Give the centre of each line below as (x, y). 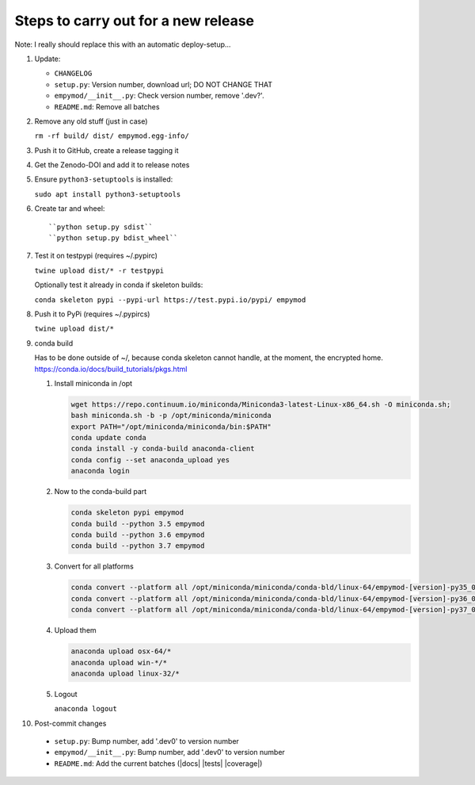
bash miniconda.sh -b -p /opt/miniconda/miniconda (171, 415)
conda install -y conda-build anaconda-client (163, 449)
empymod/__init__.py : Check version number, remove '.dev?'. (159, 96)
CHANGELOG (73, 74)
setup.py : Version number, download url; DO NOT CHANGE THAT (163, 84)
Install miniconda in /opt (93, 383)
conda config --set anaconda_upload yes (150, 460)
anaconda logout (86, 709)
